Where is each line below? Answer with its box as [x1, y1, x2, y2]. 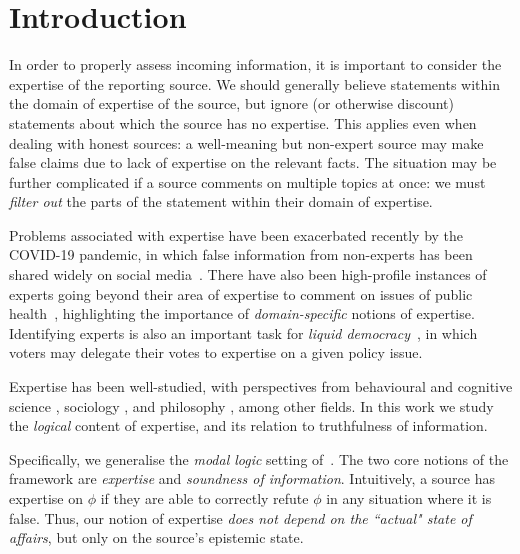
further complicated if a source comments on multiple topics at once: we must [9, 171, 486, 192]
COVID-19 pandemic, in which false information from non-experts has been [9, 244, 473, 265]
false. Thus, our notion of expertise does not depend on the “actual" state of [9, 507, 472, 528]
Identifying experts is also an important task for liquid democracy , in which [9, 322, 478, 343]
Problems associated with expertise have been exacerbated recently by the [9, 224, 464, 245]
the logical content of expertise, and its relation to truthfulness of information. [9, 415, 488, 436]
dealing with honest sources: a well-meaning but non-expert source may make [9, 132, 484, 153]
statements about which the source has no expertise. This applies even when [9, 112, 477, 133]
